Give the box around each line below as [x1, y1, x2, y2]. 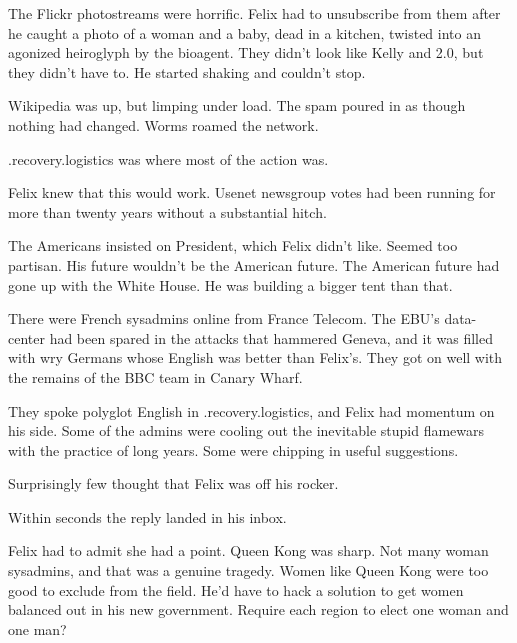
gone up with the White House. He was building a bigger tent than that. [8, 274, 453, 295]
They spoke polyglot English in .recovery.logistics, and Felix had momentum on [8, 400, 495, 421]
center [8, 327, 45, 348]
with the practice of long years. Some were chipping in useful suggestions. [8, 439, 459, 460]
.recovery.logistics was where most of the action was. [8, 148, 329, 169]
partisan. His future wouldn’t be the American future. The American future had [8, 254, 500, 275]
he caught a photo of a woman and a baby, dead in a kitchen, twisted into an [8, 22, 481, 43]
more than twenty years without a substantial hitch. [8, 201, 327, 222]
